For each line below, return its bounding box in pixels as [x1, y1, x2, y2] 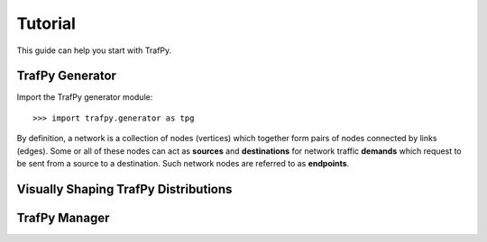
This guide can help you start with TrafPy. [16, 45, 172, 56]
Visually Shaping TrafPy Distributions [16, 181, 233, 197]
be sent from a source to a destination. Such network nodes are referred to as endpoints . [16, 158, 350, 169]
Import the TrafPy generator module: [16, 92, 153, 103]
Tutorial [16, 13, 77, 33]
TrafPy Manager [16, 210, 110, 225]
